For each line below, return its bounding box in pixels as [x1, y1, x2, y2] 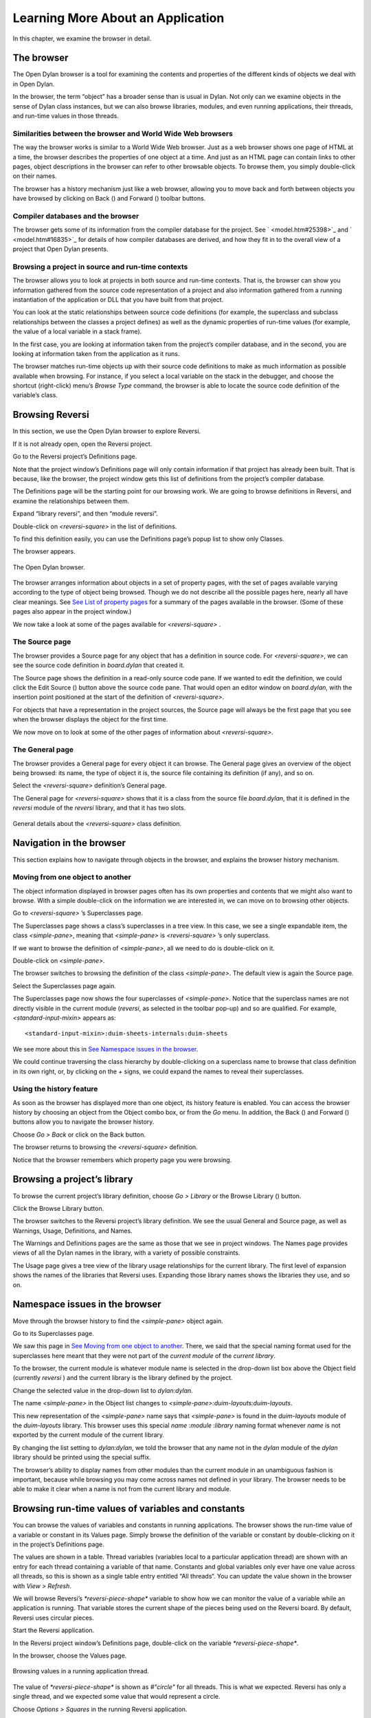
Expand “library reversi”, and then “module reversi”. [12, 509, 158, 518]
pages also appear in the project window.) [12, 607, 132, 616]
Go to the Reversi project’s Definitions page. [12, 452, 137, 460]
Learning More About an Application [12, 10, 225, 25]
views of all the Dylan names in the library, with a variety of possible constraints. [12, 1249, 240, 1257]
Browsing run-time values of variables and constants [12, 1503, 245, 1515]
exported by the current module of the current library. [12, 1431, 165, 1439]
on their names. [12, 172, 58, 180]
